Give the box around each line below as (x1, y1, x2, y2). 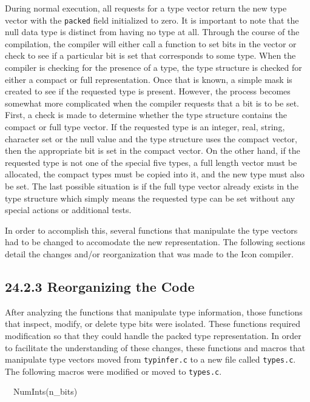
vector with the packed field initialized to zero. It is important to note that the (5, 13, 299, 26)
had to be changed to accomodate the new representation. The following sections (5, 236, 305, 248)
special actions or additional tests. (5, 203, 132, 216)
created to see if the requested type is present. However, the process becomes (5, 85, 291, 97)
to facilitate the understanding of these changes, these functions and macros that (5, 341, 306, 354)
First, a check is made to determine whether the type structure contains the (5, 108, 287, 121)
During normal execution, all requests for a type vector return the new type (5, 2, 287, 14)
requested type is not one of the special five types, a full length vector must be (5, 156, 297, 168)
